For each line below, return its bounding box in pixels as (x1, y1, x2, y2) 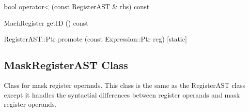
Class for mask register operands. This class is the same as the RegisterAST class (4, 80, 246, 90)
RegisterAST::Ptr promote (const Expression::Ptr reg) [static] (4, 34, 187, 44)
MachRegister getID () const (4, 17, 89, 28)
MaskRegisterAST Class (4, 57, 128, 72)
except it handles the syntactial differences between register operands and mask (4, 89, 240, 99)
